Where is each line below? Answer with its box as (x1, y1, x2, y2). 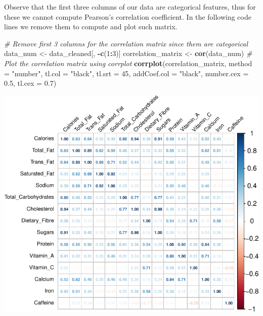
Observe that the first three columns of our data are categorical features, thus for (4, 2, 256, 12)
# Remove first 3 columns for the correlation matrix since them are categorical (4, 38, 248, 48)
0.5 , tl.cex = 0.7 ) (4, 78, 57, 88)
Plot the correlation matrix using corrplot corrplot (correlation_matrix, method (4, 58, 252, 68)
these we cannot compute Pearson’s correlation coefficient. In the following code (4, 11, 251, 22)
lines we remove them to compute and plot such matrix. (4, 21, 178, 32)
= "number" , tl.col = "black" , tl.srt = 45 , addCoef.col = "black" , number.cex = (4, 68, 249, 78)
